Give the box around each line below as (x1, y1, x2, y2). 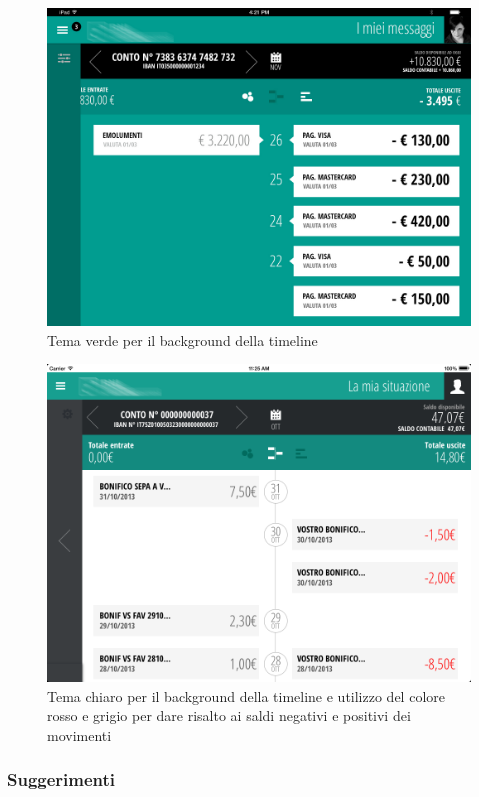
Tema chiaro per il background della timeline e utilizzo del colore (47, 685, 445, 706)
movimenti (47, 724, 112, 745)
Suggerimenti (7, 767, 116, 792)
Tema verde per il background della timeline (47, 329, 318, 350)
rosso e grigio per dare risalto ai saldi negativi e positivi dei (47, 705, 411, 726)
